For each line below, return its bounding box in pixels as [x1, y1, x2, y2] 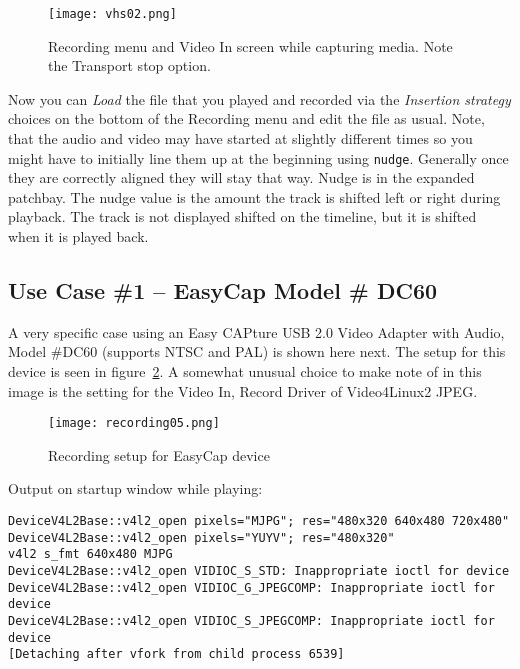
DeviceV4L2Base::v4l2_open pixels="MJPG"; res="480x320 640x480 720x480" [8, 514, 510, 529]
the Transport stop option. [48, 55, 211, 76]
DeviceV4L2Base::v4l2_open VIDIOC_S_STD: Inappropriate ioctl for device [8, 564, 510, 579]
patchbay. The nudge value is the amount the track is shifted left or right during [8, 186, 501, 207]
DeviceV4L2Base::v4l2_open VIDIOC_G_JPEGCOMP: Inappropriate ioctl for [8, 580, 495, 595]
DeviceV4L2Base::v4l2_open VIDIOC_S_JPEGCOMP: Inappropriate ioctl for [8, 614, 495, 629]
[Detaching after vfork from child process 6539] [8, 647, 345, 662]
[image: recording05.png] [48, 416, 220, 431]
